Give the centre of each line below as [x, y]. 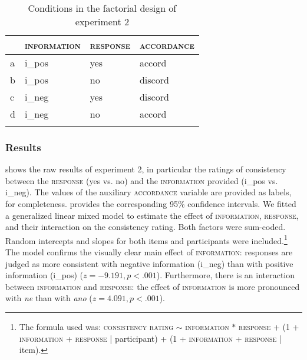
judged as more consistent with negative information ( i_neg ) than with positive [149, 263]
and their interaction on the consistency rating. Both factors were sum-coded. [146, 227]
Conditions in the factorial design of [102, 8]
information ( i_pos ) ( [44, 275]
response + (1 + [269, 326]
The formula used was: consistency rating [96, 326]
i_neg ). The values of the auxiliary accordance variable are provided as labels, [148, 192]
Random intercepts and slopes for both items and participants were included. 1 [146, 239]
